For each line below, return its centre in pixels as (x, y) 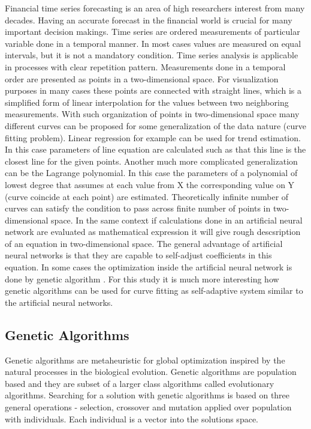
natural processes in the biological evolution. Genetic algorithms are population (151, 372)
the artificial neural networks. (59, 302)
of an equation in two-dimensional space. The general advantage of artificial (144, 243)
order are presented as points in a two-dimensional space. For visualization (142, 78)
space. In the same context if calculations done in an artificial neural (177, 220)
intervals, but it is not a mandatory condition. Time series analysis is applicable (152, 55)
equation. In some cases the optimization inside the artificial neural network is (149, 267)
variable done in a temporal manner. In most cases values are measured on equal (153, 43)
